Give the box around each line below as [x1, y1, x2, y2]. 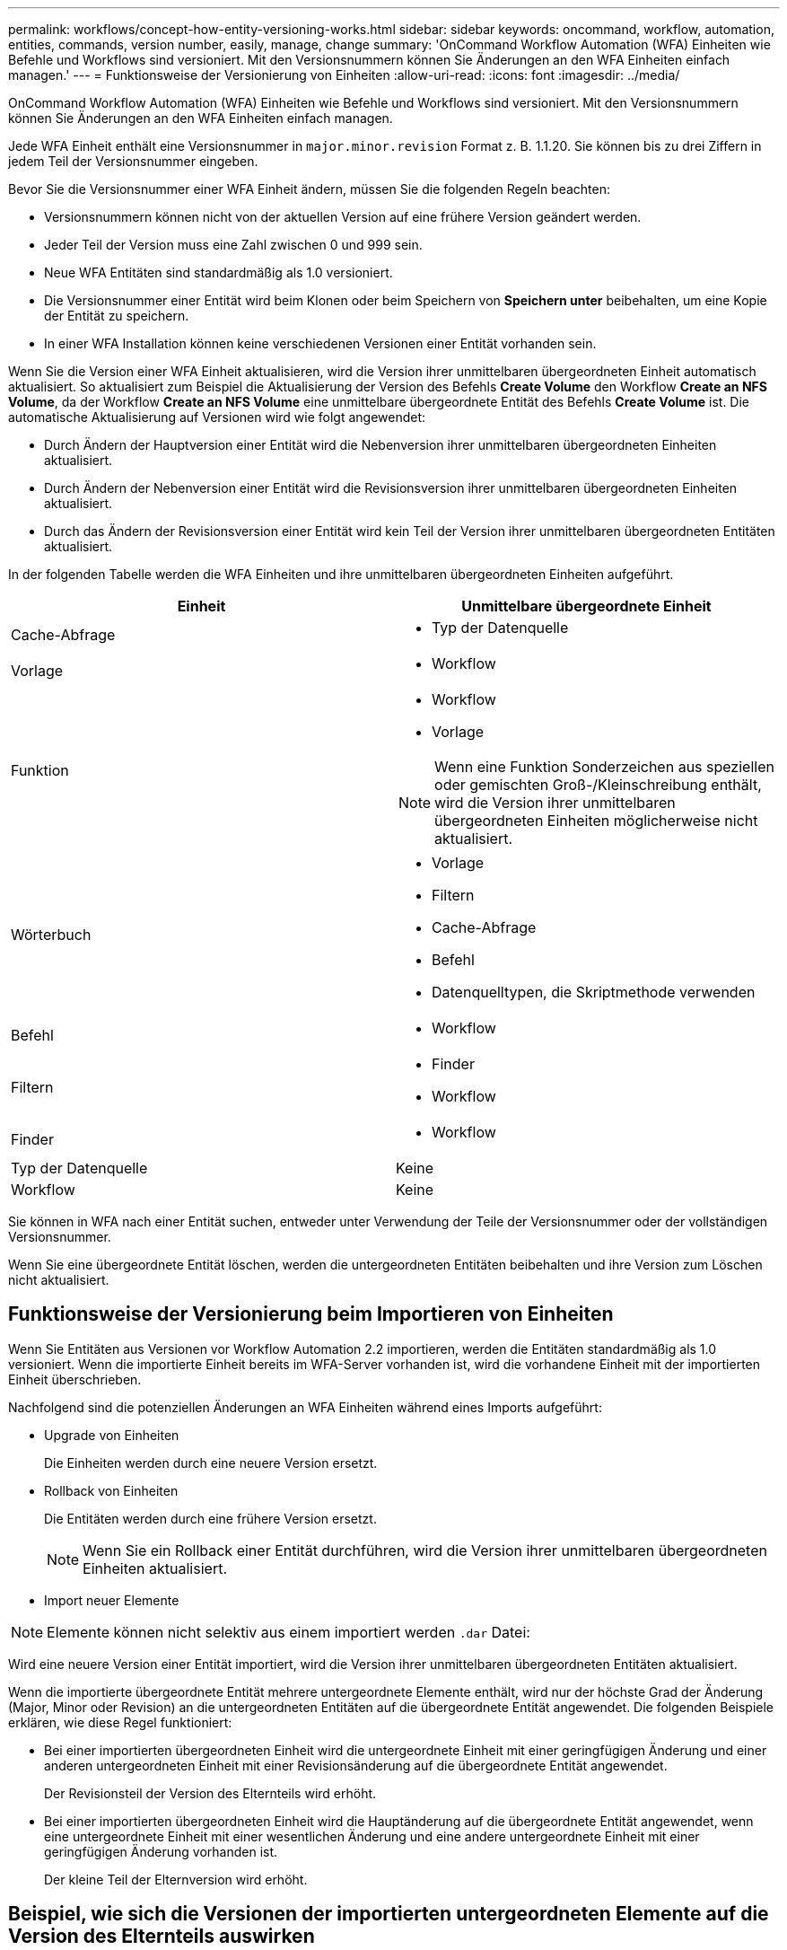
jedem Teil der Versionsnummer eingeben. [8, 154, 258, 169]
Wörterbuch [11, 926, 92, 944]
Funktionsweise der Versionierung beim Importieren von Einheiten [8, 1303, 614, 1326]
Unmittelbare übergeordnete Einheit [461, 597, 712, 615]
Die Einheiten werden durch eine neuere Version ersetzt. [44, 1454, 378, 1471]
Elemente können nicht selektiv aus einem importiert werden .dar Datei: [47, 1622, 530, 1641]
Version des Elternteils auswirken [8, 1925, 315, 1948]
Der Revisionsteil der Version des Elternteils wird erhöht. [44, 1785, 377, 1801]
